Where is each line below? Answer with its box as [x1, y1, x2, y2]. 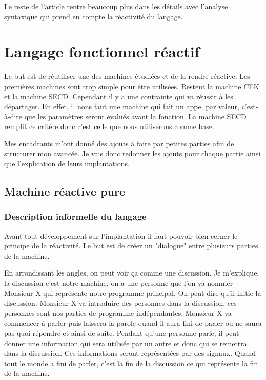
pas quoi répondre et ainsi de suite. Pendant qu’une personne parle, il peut [4, 328, 239, 338]
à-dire [4, 111, 23, 121]
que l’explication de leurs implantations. [4, 158, 130, 169]
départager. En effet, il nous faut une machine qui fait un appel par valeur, [4, 101, 239, 112]
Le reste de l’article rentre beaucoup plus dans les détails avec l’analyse [4, 1, 228, 11]
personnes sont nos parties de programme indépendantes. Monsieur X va [4, 307, 232, 318]
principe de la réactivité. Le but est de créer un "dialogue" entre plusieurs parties [4, 240, 258, 251]
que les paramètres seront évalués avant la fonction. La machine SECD [24, 111, 247, 121]
